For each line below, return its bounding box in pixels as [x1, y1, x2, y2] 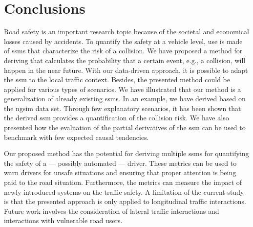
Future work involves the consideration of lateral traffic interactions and [4, 205, 219, 216]
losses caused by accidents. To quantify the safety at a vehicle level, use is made [4, 36, 243, 46]
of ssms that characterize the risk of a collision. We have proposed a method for [4, 45, 243, 56]
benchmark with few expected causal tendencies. [4, 132, 149, 142]
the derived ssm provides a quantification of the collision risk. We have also [4, 113, 229, 123]
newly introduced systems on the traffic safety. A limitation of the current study [4, 186, 244, 197]
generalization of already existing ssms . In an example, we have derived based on [4, 93, 246, 104]
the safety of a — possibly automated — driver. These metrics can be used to [4, 158, 237, 168]
